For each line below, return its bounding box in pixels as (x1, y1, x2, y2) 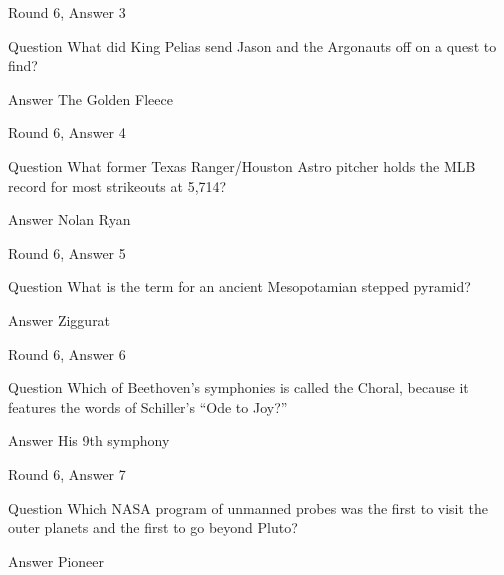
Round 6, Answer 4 (8, 122, 126, 143)
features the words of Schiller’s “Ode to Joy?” (8, 396, 288, 417)
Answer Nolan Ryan (8, 209, 131, 230)
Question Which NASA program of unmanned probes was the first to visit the (8, 497, 489, 518)
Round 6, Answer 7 (8, 463, 126, 484)
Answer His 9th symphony (8, 430, 170, 451)
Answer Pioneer (8, 550, 105, 571)
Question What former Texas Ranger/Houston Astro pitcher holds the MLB (8, 155, 476, 176)
